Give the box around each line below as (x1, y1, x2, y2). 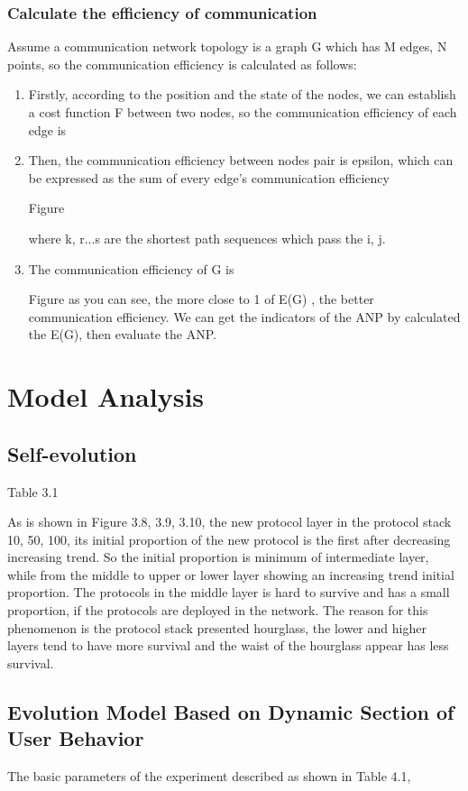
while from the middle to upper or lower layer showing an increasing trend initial (7, 565, 454, 584)
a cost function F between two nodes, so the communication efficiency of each (28, 103, 457, 121)
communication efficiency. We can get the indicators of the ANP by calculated (28, 307, 461, 326)
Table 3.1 (7, 482, 59, 501)
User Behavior (7, 724, 144, 752)
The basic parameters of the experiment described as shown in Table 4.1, (7, 767, 411, 786)
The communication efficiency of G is (28, 259, 234, 278)
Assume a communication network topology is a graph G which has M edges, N (7, 37, 447, 56)
